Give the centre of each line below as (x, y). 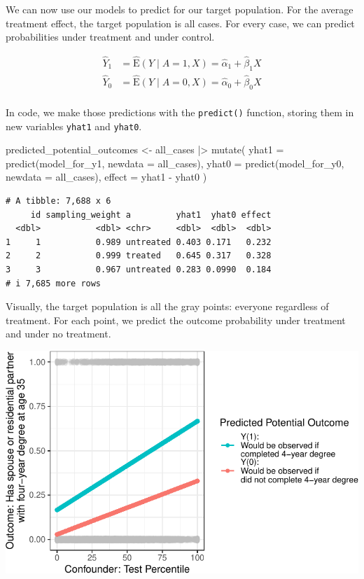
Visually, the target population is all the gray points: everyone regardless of (167, 306)
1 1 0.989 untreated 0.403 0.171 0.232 (139, 242)
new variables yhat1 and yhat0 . (74, 126)
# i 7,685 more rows (54, 283)
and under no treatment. (58, 334)
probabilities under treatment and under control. (110, 37)
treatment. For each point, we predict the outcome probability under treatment (176, 320)
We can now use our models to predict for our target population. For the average (180, 9)
